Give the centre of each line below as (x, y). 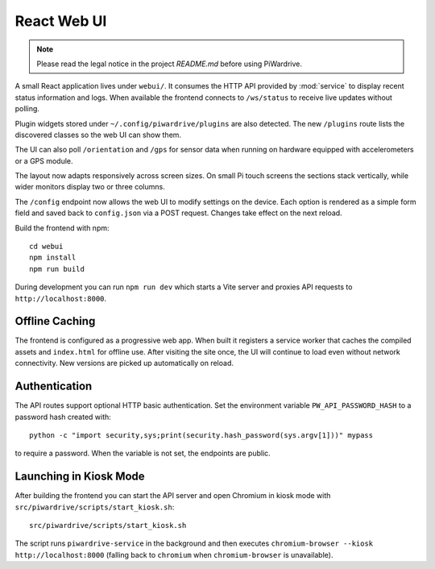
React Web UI (61, 21)
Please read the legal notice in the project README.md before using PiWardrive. (169, 64)
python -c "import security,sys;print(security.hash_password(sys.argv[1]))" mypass (201, 435)
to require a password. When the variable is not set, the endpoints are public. (143, 453)
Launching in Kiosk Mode (80, 477)
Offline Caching (55, 321)
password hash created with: (63, 417)
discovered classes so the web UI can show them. (98, 135)
